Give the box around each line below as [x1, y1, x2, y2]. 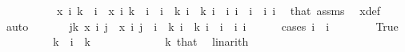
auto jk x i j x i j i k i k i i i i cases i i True [6, 17, 399, 34]
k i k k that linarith [53, 33, 249, 50]
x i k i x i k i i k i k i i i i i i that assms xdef [56, 2, 380, 18]
